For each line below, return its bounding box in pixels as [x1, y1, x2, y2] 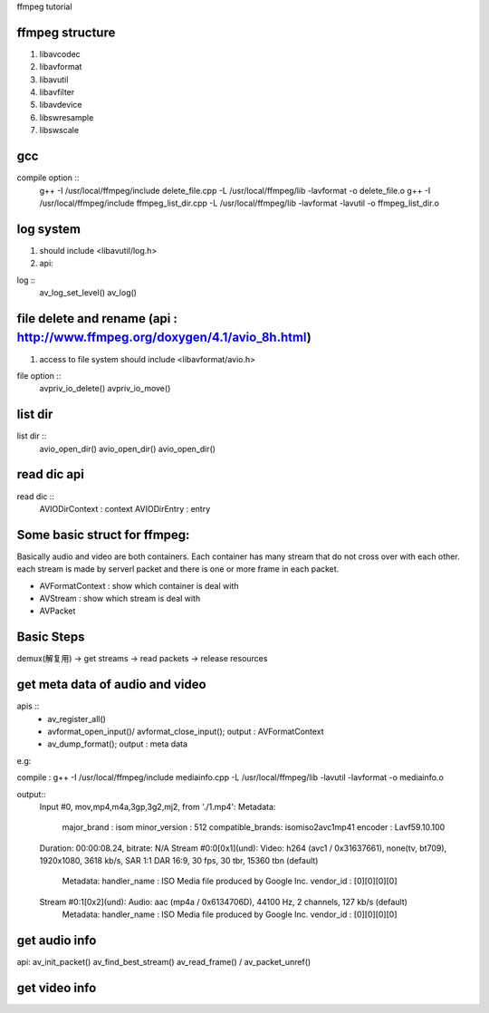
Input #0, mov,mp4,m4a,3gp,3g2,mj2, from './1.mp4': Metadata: [39, 801, 276, 812]
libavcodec [39, 48, 81, 59]
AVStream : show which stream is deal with [39, 593, 201, 603]
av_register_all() [47, 713, 106, 724]
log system [16, 221, 81, 236]
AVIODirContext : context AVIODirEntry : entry [39, 503, 211, 514]
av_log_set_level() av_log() [39, 287, 138, 298]
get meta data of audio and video [16, 677, 207, 692]
